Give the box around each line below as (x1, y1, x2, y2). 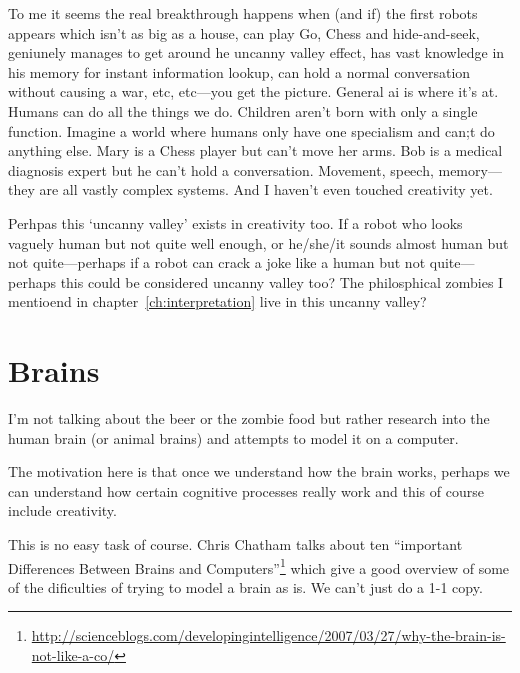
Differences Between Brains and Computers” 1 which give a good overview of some (8, 554, 510, 578)
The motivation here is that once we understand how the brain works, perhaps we (8, 461, 510, 482)
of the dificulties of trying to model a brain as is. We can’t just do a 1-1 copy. (8, 576, 483, 597)
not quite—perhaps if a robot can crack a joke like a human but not (8, 252, 426, 273)
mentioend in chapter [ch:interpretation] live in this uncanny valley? (8, 291, 427, 312)
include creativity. (8, 500, 117, 521)
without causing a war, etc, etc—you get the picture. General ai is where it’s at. (8, 81, 499, 102)
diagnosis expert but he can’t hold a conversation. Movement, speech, (8, 159, 434, 180)
